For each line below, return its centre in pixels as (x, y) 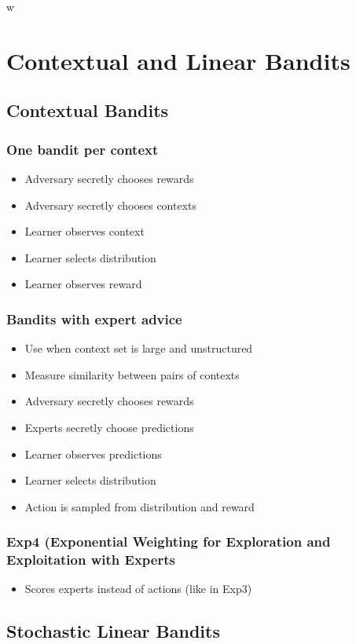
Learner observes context (84, 231)
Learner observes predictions (93, 454)
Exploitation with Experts (91, 560)
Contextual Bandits (88, 110)
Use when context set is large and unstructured (139, 348)
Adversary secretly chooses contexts (111, 205)
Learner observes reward (83, 284)
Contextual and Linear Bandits (178, 60)
